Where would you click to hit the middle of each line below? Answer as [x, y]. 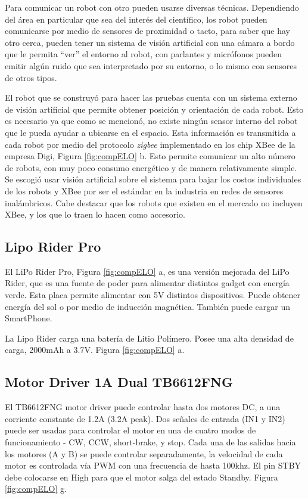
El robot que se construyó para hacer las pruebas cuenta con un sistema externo [151, 97]
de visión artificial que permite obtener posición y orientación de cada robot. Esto [154, 109]
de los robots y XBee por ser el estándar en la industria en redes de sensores [144, 190]
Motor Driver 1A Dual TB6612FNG [119, 382]
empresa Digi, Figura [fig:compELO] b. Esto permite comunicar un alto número [150, 156]
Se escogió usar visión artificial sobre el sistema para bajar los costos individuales [153, 179]
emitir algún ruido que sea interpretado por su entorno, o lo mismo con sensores [151, 65]
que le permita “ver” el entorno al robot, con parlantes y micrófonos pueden [144, 54]
